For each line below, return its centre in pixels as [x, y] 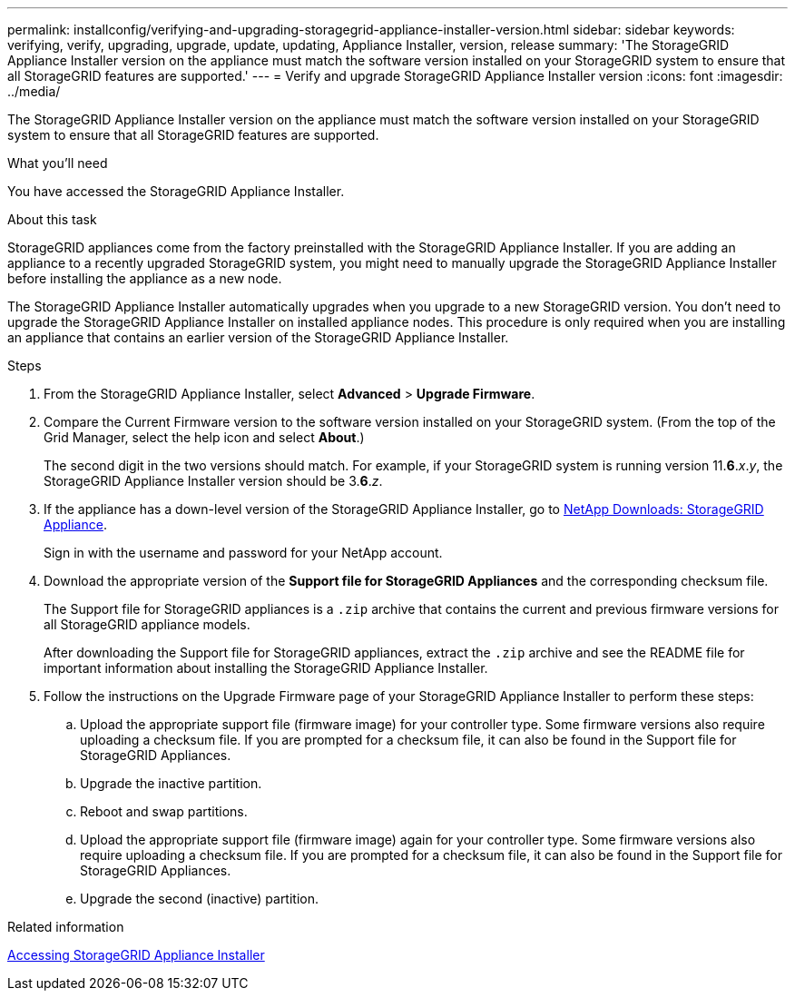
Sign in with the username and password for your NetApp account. [243, 553]
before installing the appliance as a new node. [145, 278]
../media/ [34, 91]
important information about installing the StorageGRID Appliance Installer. [266, 668]
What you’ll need [58, 163]
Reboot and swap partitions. [164, 811]
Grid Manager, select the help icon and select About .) [204, 437]
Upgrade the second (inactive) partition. [200, 899]
